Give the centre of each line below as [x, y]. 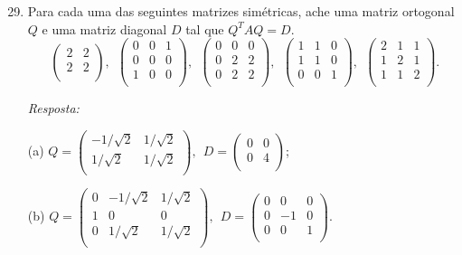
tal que [205, 28]
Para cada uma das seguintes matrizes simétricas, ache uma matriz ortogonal [241, 11]
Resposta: [53, 108]
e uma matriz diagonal [104, 28]
